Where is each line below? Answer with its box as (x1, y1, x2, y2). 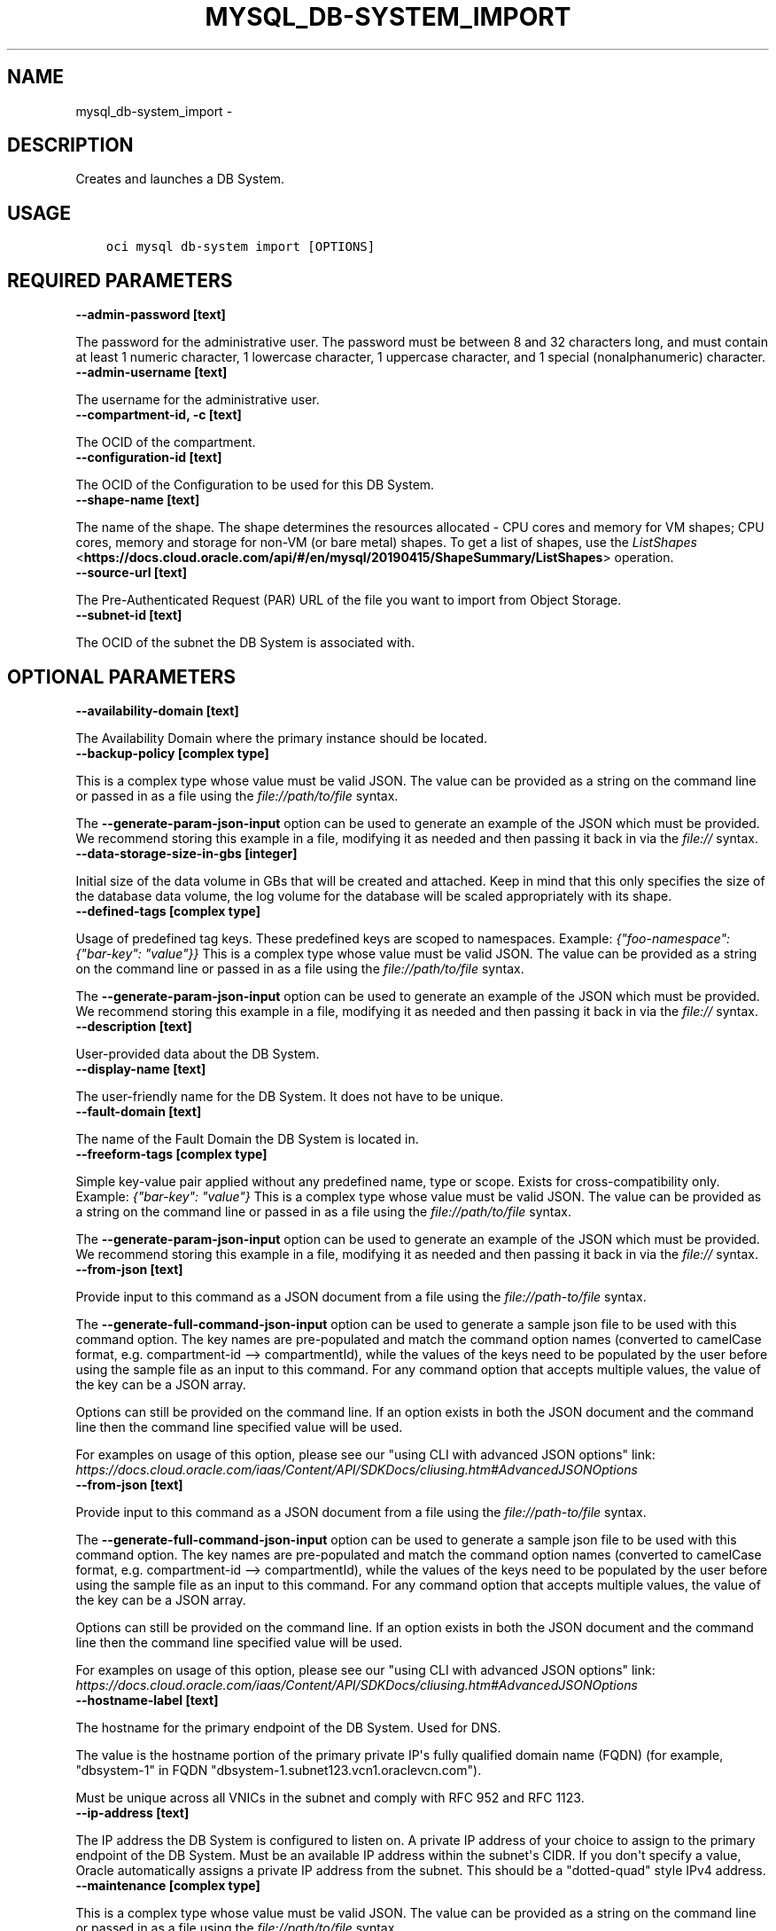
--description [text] (75, 1018, 192, 1034)
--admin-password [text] (75, 307, 226, 323)
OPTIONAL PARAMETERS (7, 665, 237, 688)
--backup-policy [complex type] (75, 745, 269, 761)
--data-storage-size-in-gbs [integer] (75, 845, 298, 861)
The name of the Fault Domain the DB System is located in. (75, 1130, 419, 1146)
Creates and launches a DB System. (75, 171, 285, 187)
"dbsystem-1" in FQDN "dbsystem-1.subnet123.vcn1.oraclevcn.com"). (75, 1762, 482, 1778)
